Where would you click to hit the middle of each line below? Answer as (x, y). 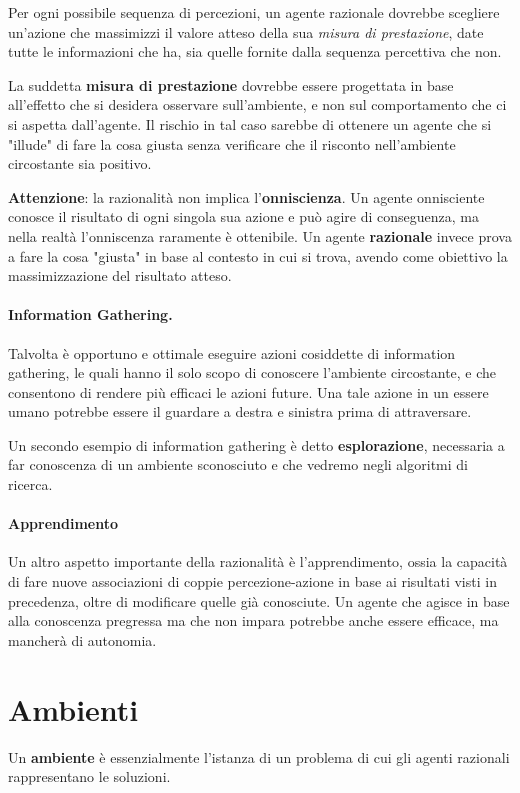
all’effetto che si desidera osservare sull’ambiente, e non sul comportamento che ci (257, 104)
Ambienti (73, 708)
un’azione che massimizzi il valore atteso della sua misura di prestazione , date (246, 31)
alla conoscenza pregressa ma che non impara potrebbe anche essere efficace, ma (253, 620)
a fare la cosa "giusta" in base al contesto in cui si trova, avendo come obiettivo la (258, 255)
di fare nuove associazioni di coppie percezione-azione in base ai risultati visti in (252, 581)
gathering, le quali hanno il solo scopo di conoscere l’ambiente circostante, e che (252, 372)
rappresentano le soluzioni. (89, 776)
